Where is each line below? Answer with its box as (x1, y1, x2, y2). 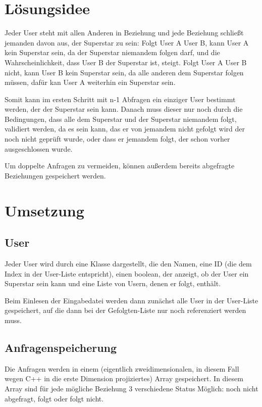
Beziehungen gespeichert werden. (5, 170, 106, 180)
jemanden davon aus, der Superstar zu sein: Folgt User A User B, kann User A (5, 37, 249, 48)
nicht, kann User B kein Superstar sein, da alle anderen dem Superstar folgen (5, 67, 244, 77)
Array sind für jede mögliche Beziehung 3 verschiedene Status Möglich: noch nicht (5, 383, 258, 393)
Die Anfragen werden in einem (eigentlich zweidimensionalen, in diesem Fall (5, 363, 239, 374)
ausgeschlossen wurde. (5, 143, 73, 154)
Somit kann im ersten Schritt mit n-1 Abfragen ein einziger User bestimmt (5, 94, 236, 104)
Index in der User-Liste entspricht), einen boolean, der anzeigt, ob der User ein (5, 268, 249, 279)
